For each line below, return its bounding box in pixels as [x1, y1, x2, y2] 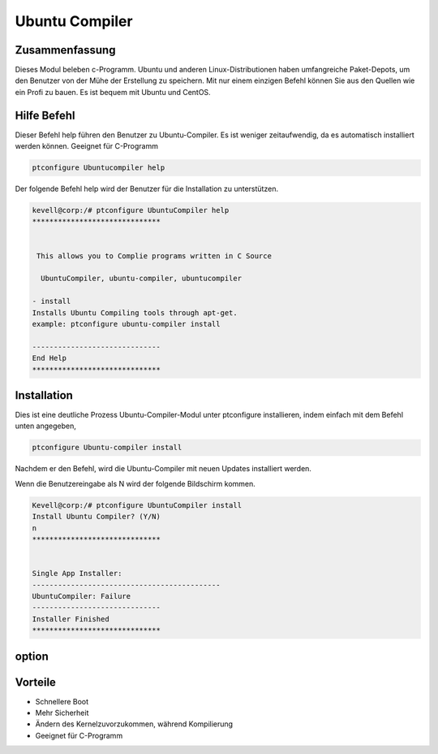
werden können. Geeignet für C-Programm [15, 141, 158, 151]
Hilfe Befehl [15, 108, 76, 122]
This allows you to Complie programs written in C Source [36, 251, 272, 260]
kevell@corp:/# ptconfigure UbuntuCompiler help [32, 206, 230, 215]
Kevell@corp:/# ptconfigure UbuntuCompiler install [32, 500, 243, 509]
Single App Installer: [32, 569, 122, 578]
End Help [32, 353, 67, 363]
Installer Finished [32, 614, 109, 623]
